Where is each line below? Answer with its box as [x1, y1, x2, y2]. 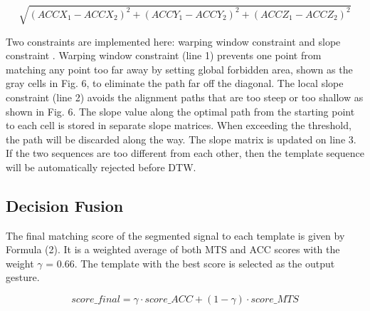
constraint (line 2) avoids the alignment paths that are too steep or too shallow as [6, 89, 364, 104]
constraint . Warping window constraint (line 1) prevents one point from [6, 48, 322, 63]
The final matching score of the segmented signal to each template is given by [6, 228, 345, 243]
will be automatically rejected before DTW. [6, 159, 196, 174]
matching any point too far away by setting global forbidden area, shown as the [6, 61, 353, 76]
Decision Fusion [6, 194, 124, 216]
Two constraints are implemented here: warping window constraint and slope [6, 34, 341, 49]
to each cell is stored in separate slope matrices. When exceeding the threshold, [6, 118, 351, 133]
